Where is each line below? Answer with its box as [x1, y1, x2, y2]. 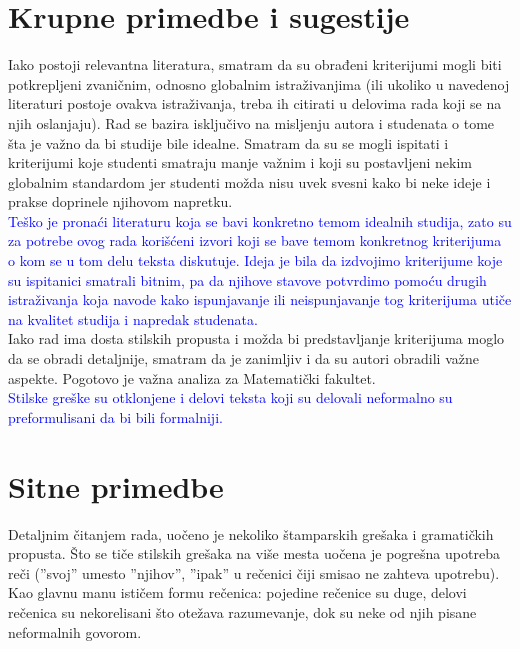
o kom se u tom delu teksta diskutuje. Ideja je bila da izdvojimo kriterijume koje [8, 250, 503, 271]
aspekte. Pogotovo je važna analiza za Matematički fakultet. [8, 367, 376, 388]
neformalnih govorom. [8, 621, 142, 642]
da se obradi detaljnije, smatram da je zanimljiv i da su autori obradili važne [8, 348, 479, 369]
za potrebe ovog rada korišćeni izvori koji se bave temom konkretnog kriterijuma [8, 230, 502, 251]
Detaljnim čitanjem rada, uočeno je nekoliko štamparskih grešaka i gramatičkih [8, 523, 494, 544]
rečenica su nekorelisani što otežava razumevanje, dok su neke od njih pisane [8, 601, 477, 622]
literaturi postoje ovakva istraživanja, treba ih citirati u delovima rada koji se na [8, 93, 502, 114]
